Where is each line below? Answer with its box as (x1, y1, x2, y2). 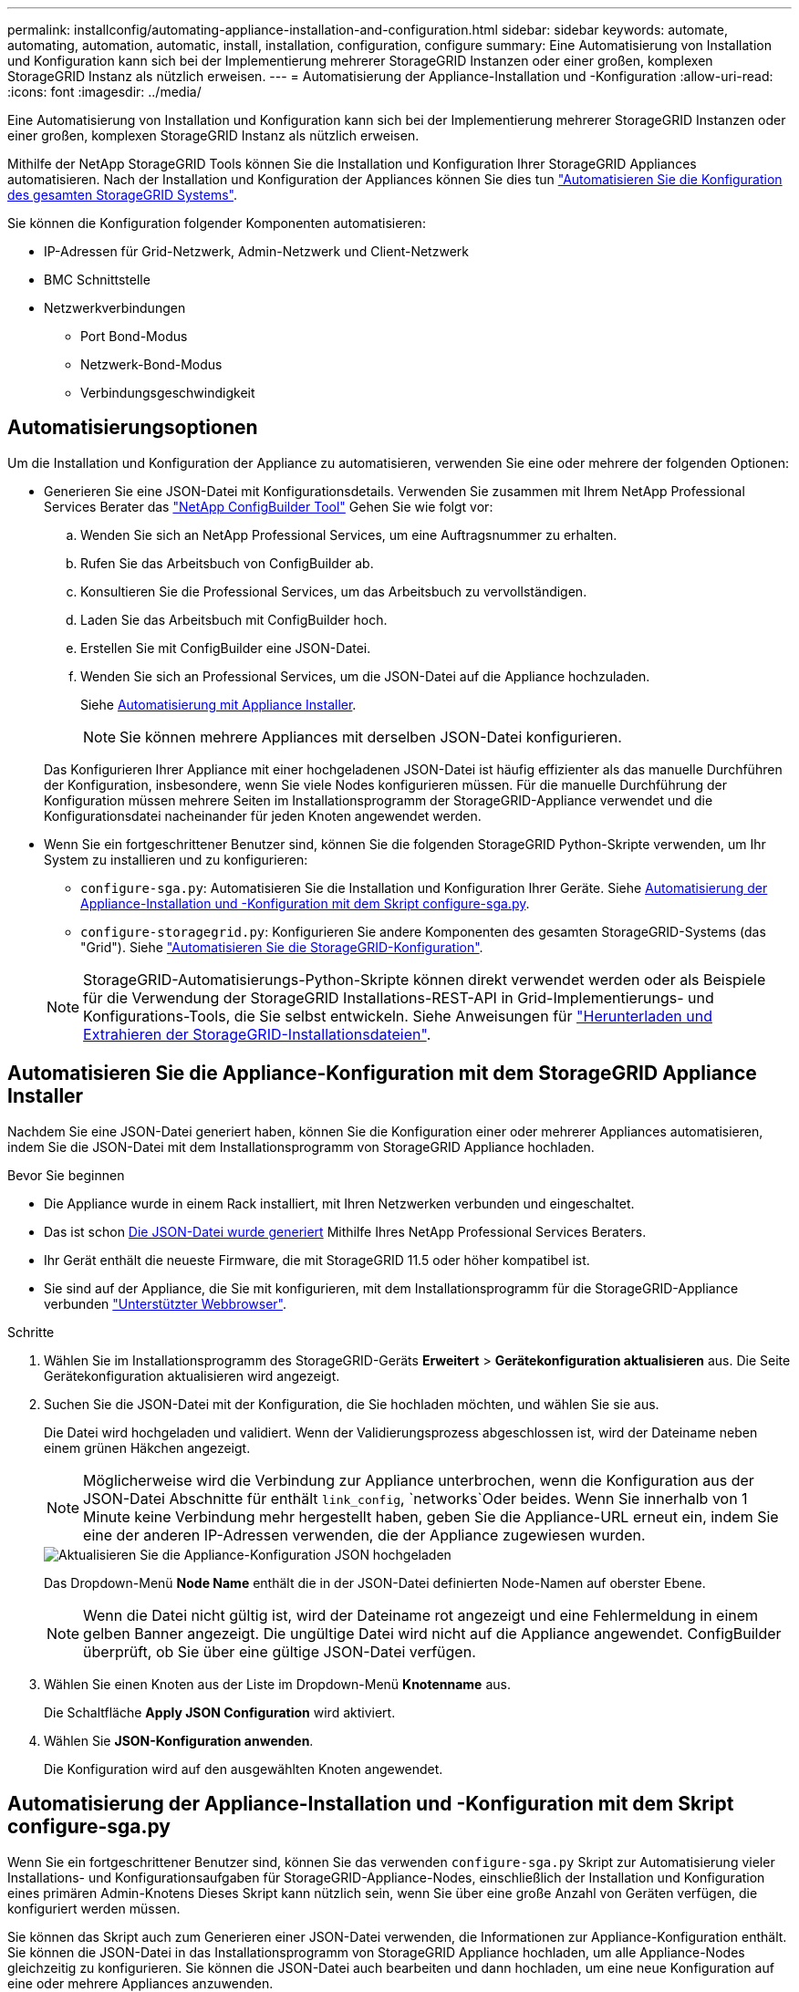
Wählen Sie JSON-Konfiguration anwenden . (44, 1732, 314, 1748)
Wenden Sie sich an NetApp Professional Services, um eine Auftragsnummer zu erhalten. (80, 526, 617, 543)
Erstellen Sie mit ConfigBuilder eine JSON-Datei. (80, 639, 371, 656)
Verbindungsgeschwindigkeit (80, 385, 255, 400)
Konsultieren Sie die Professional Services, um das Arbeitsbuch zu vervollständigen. (80, 583, 587, 599)
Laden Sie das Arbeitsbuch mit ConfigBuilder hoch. (80, 611, 388, 628)
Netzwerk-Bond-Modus (80, 357, 223, 372)
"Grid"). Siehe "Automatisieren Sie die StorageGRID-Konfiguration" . (80, 939, 483, 955)
